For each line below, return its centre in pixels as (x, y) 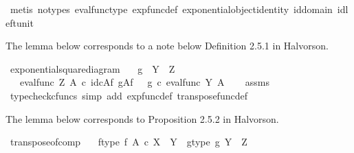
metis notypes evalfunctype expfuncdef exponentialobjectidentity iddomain (171, 9)
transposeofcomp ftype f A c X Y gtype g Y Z (129, 142)
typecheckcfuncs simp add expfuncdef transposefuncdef (129, 95)
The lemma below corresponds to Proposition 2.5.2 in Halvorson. (142, 118)
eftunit (20, 22)
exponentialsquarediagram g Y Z (92, 68)
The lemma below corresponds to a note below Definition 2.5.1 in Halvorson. (167, 46)
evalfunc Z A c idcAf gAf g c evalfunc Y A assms (145, 82)
